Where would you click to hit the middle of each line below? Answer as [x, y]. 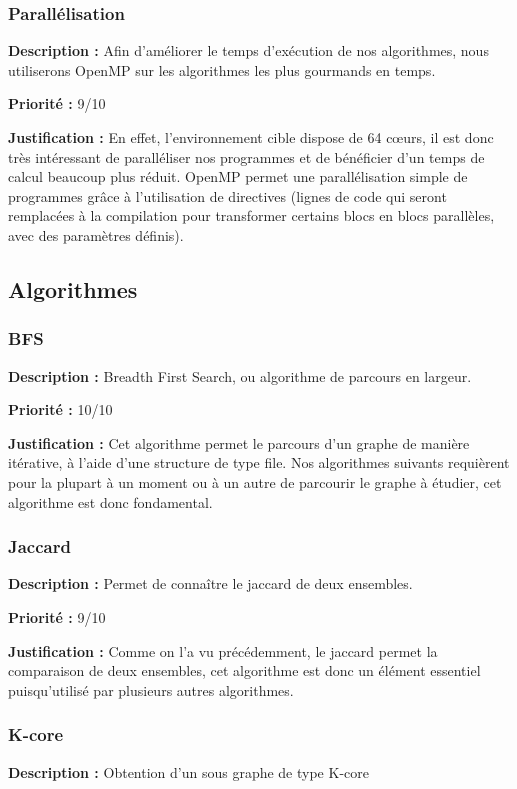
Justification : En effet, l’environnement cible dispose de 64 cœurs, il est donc [251, 137]
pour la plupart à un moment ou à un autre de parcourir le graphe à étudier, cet [255, 481]
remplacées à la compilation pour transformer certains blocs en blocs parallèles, [251, 215]
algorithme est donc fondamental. [110, 501]
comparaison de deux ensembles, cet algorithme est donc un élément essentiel [244, 670]
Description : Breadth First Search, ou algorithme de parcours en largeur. [240, 375]
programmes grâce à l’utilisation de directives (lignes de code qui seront [227, 195]
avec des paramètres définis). [96, 234]
